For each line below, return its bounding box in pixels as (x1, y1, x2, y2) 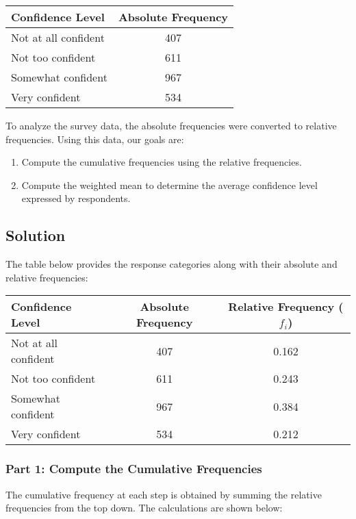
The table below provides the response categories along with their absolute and (5, 257, 338, 271)
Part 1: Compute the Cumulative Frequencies (5, 460, 262, 477)
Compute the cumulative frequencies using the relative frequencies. (21, 155, 302, 169)
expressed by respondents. (21, 191, 131, 205)
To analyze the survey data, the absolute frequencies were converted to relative (5, 118, 337, 132)
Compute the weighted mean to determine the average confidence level (21, 177, 318, 192)
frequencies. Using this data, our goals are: (5, 131, 184, 146)
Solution (5, 225, 66, 246)
